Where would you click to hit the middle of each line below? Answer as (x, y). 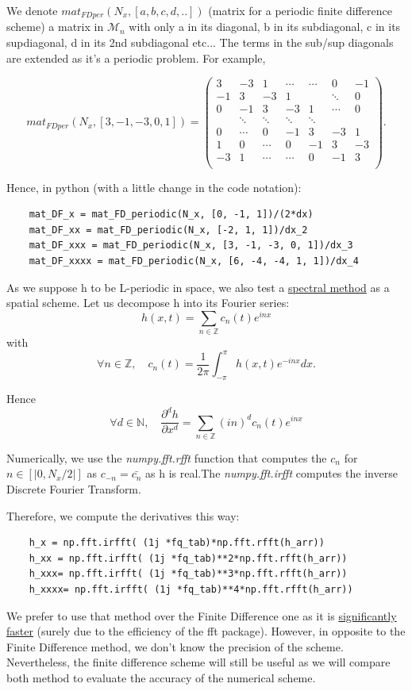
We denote (32, 10)
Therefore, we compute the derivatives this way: (123, 515)
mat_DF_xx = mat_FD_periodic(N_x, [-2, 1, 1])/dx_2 (168, 230)
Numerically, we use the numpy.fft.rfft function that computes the (167, 457)
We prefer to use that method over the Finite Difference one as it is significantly (202, 615)
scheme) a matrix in (55, 27)
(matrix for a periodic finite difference (300, 10)
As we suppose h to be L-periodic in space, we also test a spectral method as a (198, 287)
